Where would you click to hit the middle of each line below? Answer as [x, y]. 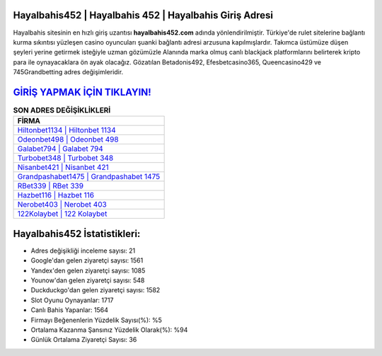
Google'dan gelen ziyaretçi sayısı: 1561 [87, 260]
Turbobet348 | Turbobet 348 [65, 158]
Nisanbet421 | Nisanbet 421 [63, 168]
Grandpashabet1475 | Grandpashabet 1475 [89, 177]
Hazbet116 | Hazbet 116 [56, 195]
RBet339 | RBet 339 [51, 186]
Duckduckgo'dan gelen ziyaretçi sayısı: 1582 [95, 290]
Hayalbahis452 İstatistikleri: [77, 234]
